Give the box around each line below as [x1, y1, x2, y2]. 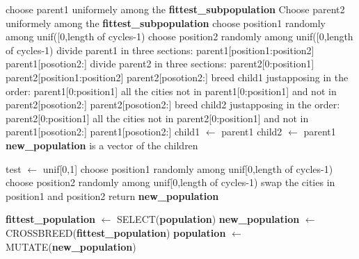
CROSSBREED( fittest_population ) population [6, 225, 226, 240]
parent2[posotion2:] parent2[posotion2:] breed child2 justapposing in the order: [6, 97, 340, 112]
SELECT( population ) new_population [117, 212, 300, 226]
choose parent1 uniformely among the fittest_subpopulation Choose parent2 [6, 2, 345, 16]
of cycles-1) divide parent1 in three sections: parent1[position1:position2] [6, 42, 314, 57]
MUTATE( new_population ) [6, 239, 136, 253]
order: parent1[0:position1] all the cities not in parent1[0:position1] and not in [6, 83, 337, 98]
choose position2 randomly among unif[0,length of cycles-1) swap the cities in [6, 175, 335, 190]
